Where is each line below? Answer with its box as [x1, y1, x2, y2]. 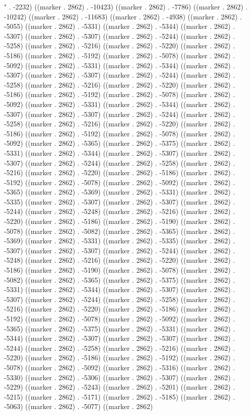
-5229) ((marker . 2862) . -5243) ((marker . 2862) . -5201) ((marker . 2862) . [4, 382, 235, 392]
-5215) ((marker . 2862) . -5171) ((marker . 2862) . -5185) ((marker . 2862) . [4, 391, 235, 402]
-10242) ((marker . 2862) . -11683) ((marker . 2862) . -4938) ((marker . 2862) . [4, 11, 242, 21]
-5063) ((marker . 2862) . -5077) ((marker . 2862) [4, 401, 153, 412]
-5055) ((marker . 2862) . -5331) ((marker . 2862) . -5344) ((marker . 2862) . [4, 21, 235, 31]
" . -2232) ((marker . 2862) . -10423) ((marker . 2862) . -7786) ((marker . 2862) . [4, 1, 248, 11]
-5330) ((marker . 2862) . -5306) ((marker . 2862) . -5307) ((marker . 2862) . [4, 372, 235, 382]
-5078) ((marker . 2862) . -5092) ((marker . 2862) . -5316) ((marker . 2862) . [4, 362, 235, 372]
